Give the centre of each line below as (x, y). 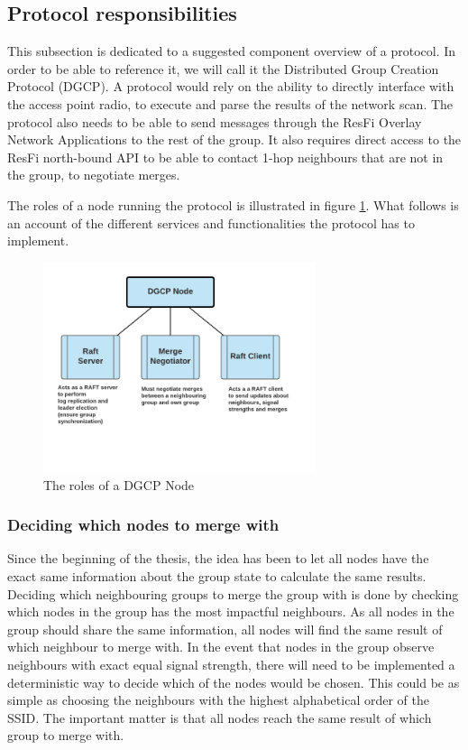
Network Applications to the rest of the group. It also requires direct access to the (234, 139)
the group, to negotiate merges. (94, 175)
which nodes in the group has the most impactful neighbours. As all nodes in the (231, 611)
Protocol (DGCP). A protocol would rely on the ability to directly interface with (231, 86)
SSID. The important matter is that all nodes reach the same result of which (220, 717)
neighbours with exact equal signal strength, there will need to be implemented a (231, 664)
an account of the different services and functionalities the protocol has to (211, 222)
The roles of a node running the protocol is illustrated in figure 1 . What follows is (233, 204)
